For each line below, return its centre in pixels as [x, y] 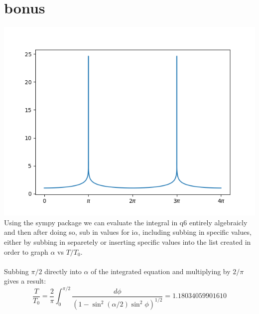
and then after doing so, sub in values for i [69, 232]
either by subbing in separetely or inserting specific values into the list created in [128, 241]
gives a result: [25, 281]
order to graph [26, 251]
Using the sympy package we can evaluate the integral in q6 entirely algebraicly [126, 222]
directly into [63, 271]
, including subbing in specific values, [195, 232]
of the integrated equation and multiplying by [161, 271]
